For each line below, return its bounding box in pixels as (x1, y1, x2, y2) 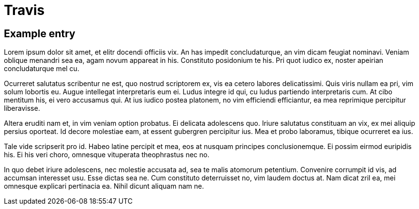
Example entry (4, 27, 76, 40)
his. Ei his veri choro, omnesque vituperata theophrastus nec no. (4, 150, 210, 159)
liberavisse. (4, 104, 40, 113)
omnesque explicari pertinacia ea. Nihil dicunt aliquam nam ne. (4, 182, 204, 191)
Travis (4, 2, 45, 18)
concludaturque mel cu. (4, 64, 79, 73)
